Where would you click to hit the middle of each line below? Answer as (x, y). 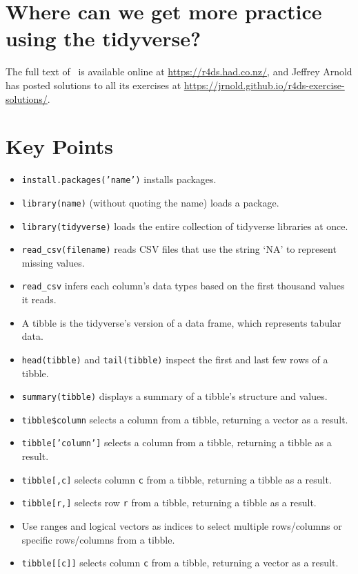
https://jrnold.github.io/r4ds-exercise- (264, 85)
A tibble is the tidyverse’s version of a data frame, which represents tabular (181, 322)
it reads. (39, 299)
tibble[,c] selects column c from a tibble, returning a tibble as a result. (177, 479)
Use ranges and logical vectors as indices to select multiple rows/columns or (182, 526)
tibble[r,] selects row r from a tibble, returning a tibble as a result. (169, 503)
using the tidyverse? (103, 38)
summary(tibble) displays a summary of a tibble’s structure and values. (175, 396)
